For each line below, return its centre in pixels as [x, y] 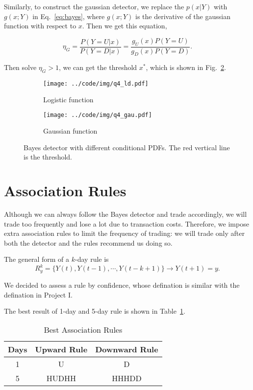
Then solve [20, 67]
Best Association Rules [83, 329]
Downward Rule [127, 349]
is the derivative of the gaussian [183, 16]
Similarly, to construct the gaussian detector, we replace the [94, 6]
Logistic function [68, 99]
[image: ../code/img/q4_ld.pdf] [96, 84]
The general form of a [37, 259]
